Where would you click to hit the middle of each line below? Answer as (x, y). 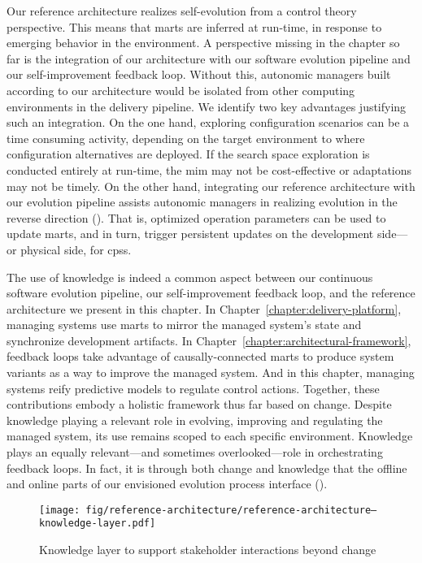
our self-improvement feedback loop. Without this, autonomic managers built (199, 74)
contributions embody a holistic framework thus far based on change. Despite (199, 404)
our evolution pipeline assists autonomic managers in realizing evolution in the (202, 202)
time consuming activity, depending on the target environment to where (186, 138)
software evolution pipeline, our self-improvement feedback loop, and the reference (211, 293)
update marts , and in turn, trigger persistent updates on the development (190, 234)
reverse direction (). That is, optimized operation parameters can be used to (196, 217)
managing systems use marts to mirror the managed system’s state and (184, 325)
